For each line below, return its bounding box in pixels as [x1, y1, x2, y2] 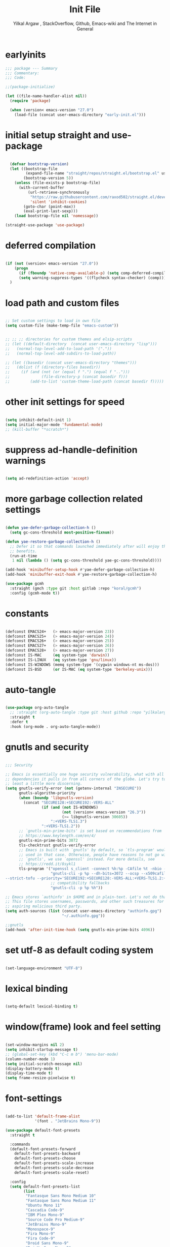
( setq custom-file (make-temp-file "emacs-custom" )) [5, 323, 119, 329]
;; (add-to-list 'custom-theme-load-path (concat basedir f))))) [5, 379, 164, 384]
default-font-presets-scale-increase [14, 1161, 94, 1166]
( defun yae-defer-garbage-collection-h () [5, 525, 96, 530]
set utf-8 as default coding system [5, 944, 153, 956]
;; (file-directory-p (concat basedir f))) [5, 374, 128, 379]
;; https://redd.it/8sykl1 [18, 862, 76, 867]
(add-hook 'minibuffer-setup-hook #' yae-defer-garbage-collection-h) [5, 567, 155, 573]
